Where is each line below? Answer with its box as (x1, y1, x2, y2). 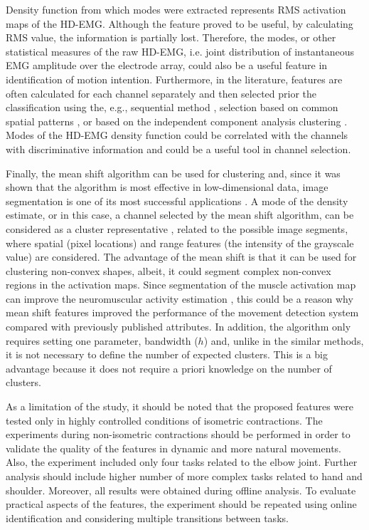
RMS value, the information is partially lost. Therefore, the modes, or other (6, 30, 336, 45)
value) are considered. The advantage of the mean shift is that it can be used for (6, 249, 357, 264)
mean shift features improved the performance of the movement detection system (6, 305, 359, 320)
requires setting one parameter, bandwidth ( (6, 333, 198, 348)
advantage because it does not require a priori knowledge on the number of (6, 360, 332, 375)
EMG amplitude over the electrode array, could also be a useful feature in (6, 58, 328, 73)
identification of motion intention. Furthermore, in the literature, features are (6, 71, 343, 86)
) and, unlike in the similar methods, (203, 333, 364, 348)
